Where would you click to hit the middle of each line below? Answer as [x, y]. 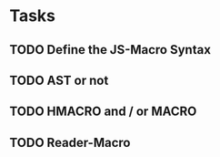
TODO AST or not [59, 80]
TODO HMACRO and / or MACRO [103, 112]
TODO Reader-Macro [70, 142]
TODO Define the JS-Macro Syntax [110, 50]
